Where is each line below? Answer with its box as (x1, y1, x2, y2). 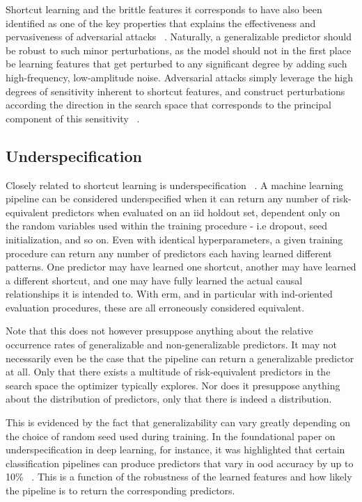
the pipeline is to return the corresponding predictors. (6, 483, 235, 498)
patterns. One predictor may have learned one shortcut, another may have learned (6, 259, 356, 274)
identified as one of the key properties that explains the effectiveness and (6, 15, 316, 30)
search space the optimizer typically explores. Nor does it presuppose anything (6, 378, 340, 392)
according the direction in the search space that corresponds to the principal (6, 97, 331, 112)
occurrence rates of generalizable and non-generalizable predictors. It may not (6, 337, 338, 352)
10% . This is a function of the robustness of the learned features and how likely (6, 469, 352, 484)
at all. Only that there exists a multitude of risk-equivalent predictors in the (6, 364, 331, 379)
